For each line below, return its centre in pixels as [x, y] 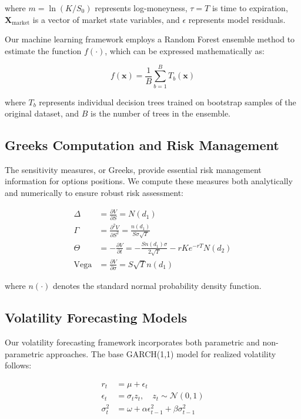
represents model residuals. [237, 19]
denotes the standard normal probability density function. [157, 286]
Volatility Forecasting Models [96, 317]
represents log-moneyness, [141, 8]
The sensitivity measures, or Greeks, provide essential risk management [133, 169]
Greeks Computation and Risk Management [142, 145]
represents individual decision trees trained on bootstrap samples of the [168, 102]
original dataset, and [42, 113]
